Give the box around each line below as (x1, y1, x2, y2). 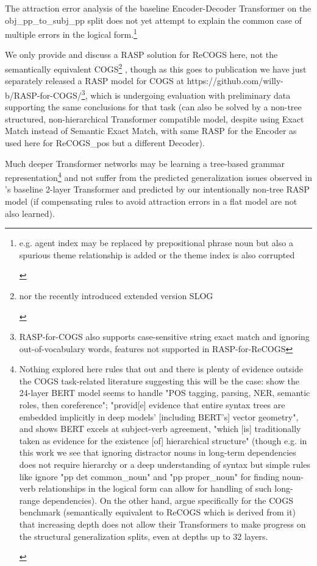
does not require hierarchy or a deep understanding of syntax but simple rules (19, 458, 310, 471)
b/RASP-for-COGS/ (5, 88, 82, 101)
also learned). (5, 207, 55, 219)
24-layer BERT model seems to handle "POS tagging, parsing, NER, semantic (19, 386, 310, 399)
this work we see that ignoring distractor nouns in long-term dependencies (19, 446, 296, 459)
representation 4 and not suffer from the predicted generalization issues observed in (5, 169, 312, 183)
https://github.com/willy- (187, 74, 284, 87)
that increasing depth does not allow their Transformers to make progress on (19, 518, 306, 530)
